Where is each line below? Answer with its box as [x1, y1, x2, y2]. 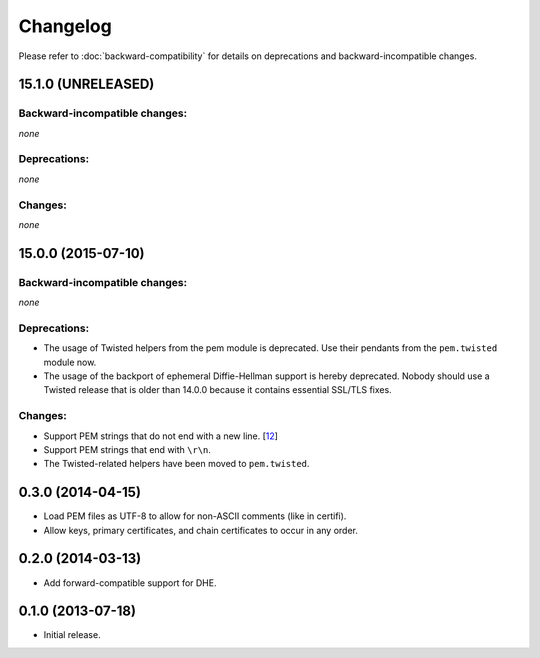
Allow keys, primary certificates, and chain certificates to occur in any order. [43, 524, 359, 536]
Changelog [18, 15, 112, 37]
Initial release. [43, 629, 101, 641]
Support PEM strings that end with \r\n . [43, 443, 212, 455]
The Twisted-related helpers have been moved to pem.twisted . [43, 458, 310, 470]
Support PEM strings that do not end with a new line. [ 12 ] [43, 430, 279, 442]
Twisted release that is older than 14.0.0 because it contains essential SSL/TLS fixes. [43, 384, 392, 396]
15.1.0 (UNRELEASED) [18, 76, 155, 93]
